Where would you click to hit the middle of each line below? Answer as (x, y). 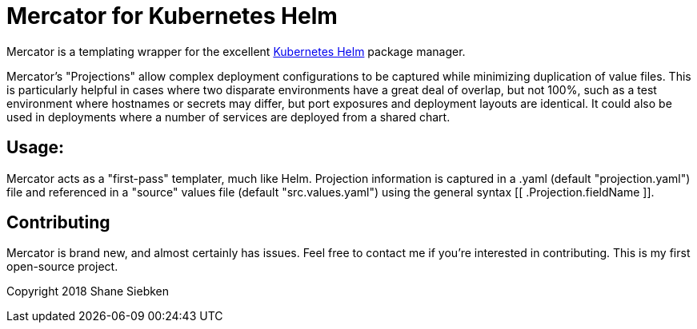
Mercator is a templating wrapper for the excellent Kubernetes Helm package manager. (236, 51)
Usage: (36, 148)
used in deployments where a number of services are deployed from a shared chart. (228, 117)
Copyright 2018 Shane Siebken (88, 291)
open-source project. (62, 267)
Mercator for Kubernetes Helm (172, 16)
